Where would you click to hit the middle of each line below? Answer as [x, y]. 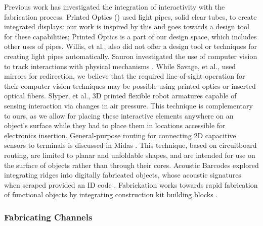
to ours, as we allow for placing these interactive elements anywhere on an [119, 115]
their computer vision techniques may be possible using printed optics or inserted [130, 86]
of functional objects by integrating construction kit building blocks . [111, 194]
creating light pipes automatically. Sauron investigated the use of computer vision [131, 56]
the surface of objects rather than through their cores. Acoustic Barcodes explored [131, 165]
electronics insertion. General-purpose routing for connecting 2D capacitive [120, 135]
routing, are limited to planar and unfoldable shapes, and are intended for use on [130, 155]
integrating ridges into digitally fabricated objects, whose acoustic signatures [123, 175]
